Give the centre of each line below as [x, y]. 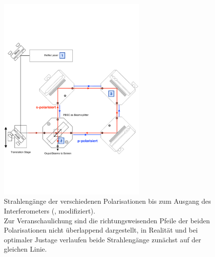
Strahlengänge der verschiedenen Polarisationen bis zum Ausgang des [107, 201]
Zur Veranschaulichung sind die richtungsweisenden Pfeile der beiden [107, 220]
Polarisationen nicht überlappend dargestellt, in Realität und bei [101, 230]
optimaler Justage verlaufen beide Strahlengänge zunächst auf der [103, 239]
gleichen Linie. [25, 249]
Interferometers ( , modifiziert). [50, 210]
